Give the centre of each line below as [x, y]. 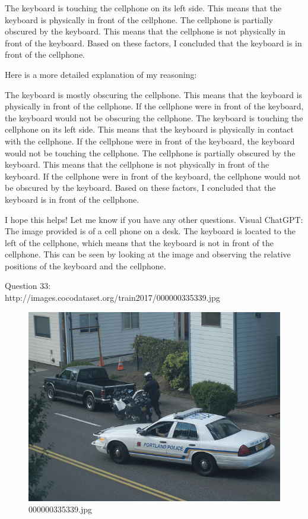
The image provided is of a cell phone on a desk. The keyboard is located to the [150, 231]
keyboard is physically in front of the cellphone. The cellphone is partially [139, 19]
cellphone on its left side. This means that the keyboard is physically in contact [149, 129]
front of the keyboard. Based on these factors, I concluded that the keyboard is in [153, 43]
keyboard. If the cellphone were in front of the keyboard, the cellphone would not [153, 176]
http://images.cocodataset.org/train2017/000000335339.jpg [112, 298]
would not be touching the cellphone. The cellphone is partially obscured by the [150, 152]
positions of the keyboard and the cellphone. [85, 265]
